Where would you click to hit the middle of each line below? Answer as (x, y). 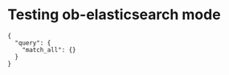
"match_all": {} (49, 49)
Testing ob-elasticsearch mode (115, 15)
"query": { (33, 43)
